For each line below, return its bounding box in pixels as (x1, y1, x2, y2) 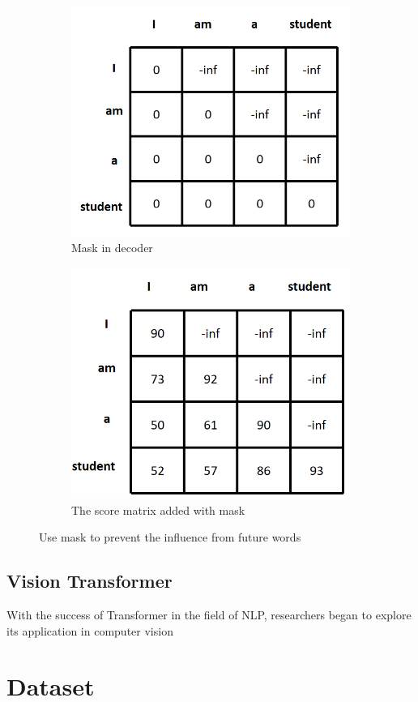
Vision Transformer (6, 568, 173, 593)
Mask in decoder (71, 239, 153, 256)
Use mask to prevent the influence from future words (39, 529, 301, 546)
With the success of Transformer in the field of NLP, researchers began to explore (6, 606, 412, 623)
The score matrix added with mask (71, 501, 245, 518)
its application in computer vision (6, 622, 173, 639)
